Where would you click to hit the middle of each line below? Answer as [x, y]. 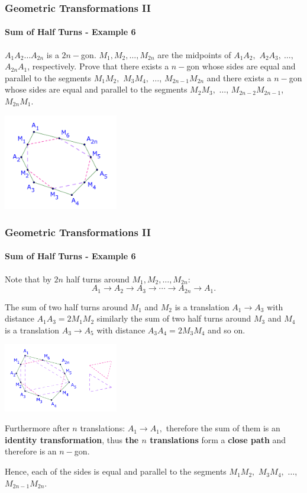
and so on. [227, 330]
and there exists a [239, 77]
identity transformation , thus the [72, 439]
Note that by [28, 279]
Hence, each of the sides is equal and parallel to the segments [116, 471]
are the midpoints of [194, 54]
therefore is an [31, 451]
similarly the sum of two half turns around [174, 318]
